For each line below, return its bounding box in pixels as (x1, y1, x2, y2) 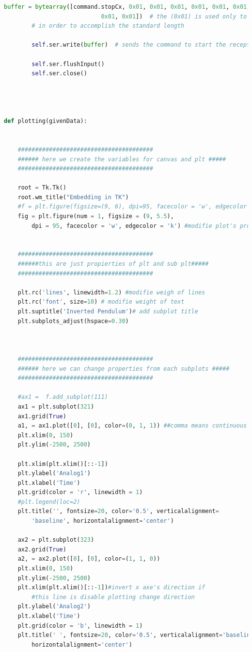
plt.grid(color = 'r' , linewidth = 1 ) (17, 489, 143, 496)
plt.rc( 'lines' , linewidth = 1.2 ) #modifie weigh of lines (17, 289, 205, 296)
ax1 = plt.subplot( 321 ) (17, 403, 94, 410)
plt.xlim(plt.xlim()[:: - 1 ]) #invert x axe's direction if (17, 584, 205, 591)
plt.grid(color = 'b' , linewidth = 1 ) (17, 622, 143, 629)
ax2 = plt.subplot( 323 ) (17, 536, 94, 544)
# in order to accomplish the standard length (31, 22, 185, 30)
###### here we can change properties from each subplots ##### (17, 365, 230, 372)
